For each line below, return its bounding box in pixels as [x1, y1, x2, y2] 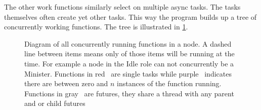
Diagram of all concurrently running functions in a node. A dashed [24, 38, 232, 49]
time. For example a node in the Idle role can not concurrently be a [24, 58, 234, 68]
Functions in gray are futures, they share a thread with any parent [24, 88, 234, 98]
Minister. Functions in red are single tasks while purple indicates [24, 68, 232, 79]
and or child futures [24, 98, 85, 108]
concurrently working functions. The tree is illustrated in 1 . [4, 21, 188, 32]
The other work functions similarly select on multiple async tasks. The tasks [4, 2, 241, 12]
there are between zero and [24, 78, 108, 89]
